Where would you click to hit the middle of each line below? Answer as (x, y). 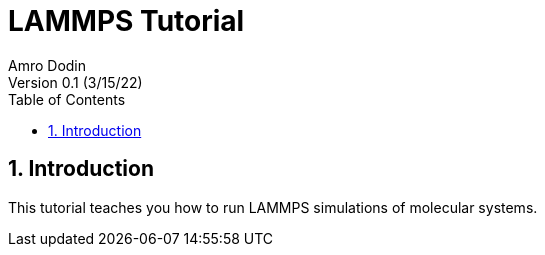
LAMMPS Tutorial (126, 21)
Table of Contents (67, 99)
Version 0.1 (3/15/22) (75, 82)
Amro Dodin (47, 65)
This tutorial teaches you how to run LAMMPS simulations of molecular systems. (273, 207)
